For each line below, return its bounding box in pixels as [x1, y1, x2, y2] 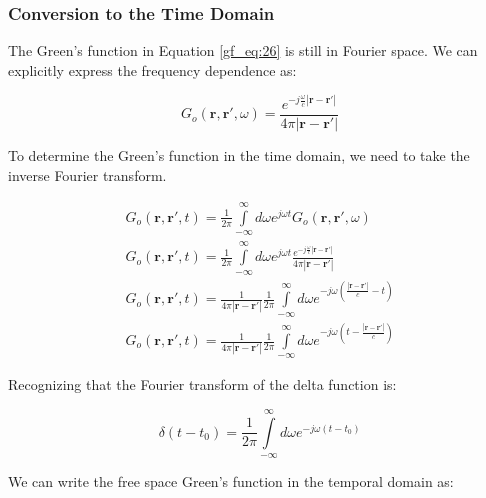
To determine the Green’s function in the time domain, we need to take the [8, 144, 470, 165]
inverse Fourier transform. [8, 164, 167, 185]
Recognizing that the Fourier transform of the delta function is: [8, 374, 397, 395]
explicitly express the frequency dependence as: [8, 59, 297, 80]
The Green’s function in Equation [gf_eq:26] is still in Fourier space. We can [8, 40, 478, 61]
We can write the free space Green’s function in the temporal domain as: [8, 471, 454, 492]
